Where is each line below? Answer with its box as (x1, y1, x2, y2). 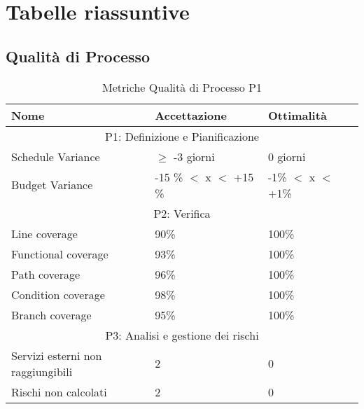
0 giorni (268, 148, 306, 165)
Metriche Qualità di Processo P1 (102, 78, 262, 95)
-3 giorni (173, 148, 215, 165)
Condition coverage (11, 286, 105, 303)
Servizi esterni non (11, 347, 102, 363)
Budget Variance (11, 176, 93, 193)
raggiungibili (11, 363, 73, 380)
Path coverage (11, 265, 80, 282)
